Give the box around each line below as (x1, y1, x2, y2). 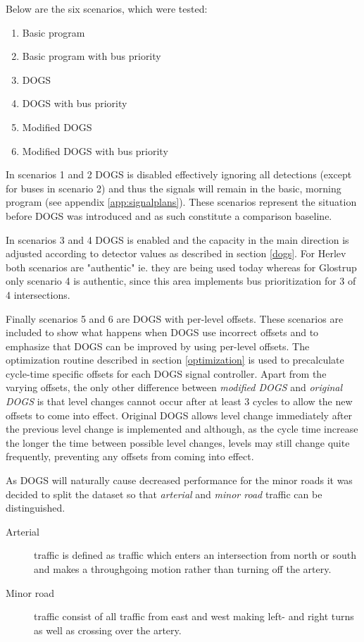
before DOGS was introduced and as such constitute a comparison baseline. (6, 208, 332, 223)
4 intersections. (6, 287, 70, 302)
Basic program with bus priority (22, 49, 161, 63)
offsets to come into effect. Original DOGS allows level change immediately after (6, 407, 353, 422)
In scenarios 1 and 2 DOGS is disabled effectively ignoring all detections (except (6, 167, 352, 182)
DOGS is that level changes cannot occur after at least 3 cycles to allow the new (6, 394, 353, 409)
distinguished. (6, 500, 65, 515)
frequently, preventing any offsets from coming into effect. (6, 449, 254, 464)
